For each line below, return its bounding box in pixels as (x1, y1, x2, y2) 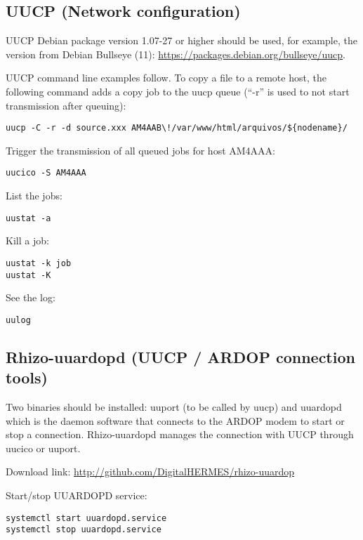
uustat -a (6, 213, 51, 223)
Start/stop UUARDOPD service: (6, 488, 147, 503)
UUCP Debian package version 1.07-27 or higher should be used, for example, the (6, 33, 357, 48)
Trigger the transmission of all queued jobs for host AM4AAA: (6, 143, 276, 157)
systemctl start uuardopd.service (6, 513, 167, 523)
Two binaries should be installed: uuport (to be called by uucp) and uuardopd (6, 400, 342, 414)
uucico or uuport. (6, 440, 81, 455)
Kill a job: (6, 233, 49, 248)
